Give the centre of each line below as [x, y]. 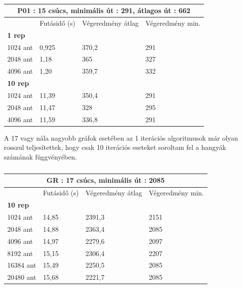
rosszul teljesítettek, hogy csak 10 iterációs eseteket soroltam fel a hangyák [115, 147]
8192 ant [20, 253]
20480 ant [22, 277]
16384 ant [22, 265]
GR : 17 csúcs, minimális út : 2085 [105, 180]
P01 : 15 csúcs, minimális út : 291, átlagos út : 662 [104, 10]
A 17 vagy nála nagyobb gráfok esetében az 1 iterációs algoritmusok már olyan [121, 137]
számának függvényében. [41, 156]
